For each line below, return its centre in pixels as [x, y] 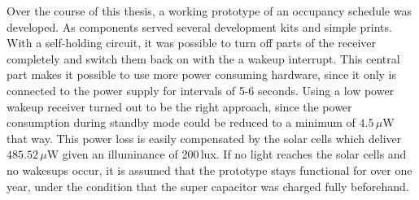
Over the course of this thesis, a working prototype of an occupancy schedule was [209, 11]
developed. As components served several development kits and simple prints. [199, 26]
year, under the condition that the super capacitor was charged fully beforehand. [208, 186]
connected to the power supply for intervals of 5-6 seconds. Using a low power [201, 90]
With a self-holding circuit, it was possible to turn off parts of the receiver [192, 43]
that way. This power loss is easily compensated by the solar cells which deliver [204, 138]
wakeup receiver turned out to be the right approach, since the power [179, 106]
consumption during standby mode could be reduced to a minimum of [181, 122]
